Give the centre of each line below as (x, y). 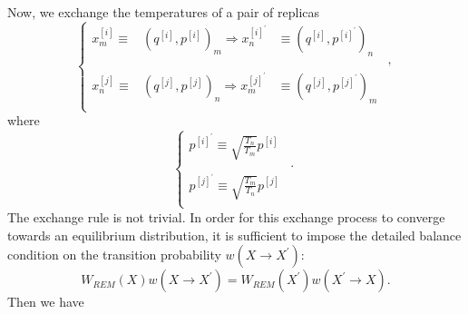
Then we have (46, 302)
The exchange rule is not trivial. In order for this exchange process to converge (226, 216)
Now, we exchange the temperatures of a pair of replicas (164, 12)
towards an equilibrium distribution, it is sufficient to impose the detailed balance (234, 235)
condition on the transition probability (114, 255)
